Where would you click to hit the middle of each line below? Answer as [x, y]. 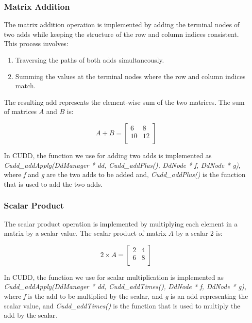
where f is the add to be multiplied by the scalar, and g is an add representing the [126, 296]
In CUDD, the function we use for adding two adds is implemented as [108, 155]
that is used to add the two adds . [53, 184]
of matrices [20, 111]
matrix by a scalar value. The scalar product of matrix [85, 233]
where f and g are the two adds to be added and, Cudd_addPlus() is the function [125, 174]
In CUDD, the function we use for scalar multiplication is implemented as [114, 277]
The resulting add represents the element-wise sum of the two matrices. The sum [124, 102]
